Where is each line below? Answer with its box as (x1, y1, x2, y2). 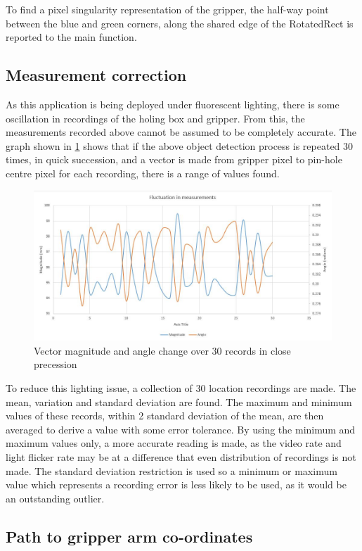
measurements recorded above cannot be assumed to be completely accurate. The (6, 125, 356, 139)
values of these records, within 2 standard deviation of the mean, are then (6, 408, 324, 423)
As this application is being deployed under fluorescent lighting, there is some (6, 96, 340, 111)
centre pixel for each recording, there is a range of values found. (6, 165, 280, 180)
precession (34, 357, 77, 372)
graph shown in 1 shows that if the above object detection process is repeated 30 (6, 138, 354, 153)
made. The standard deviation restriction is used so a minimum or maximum (6, 463, 337, 478)
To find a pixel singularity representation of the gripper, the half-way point (6, 2, 329, 16)
